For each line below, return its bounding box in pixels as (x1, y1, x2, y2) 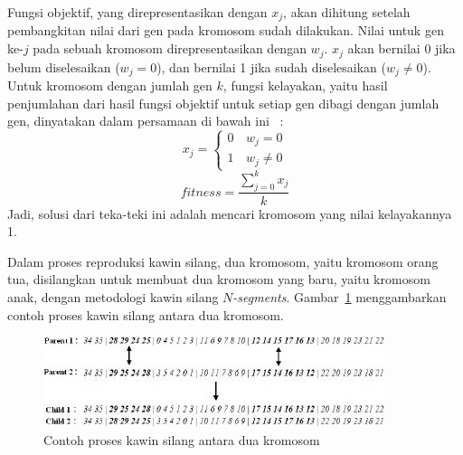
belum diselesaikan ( (7, 57, 120, 76)
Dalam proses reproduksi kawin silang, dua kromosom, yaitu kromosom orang (7, 251, 439, 270)
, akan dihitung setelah (283, 3, 411, 21)
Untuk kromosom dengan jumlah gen (7, 75, 213, 94)
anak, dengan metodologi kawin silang (7, 287, 219, 306)
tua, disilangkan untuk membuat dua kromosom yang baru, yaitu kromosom (7, 270, 430, 289)
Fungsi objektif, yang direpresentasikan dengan (7, 3, 268, 21)
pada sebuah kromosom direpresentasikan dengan (33, 39, 307, 58)
